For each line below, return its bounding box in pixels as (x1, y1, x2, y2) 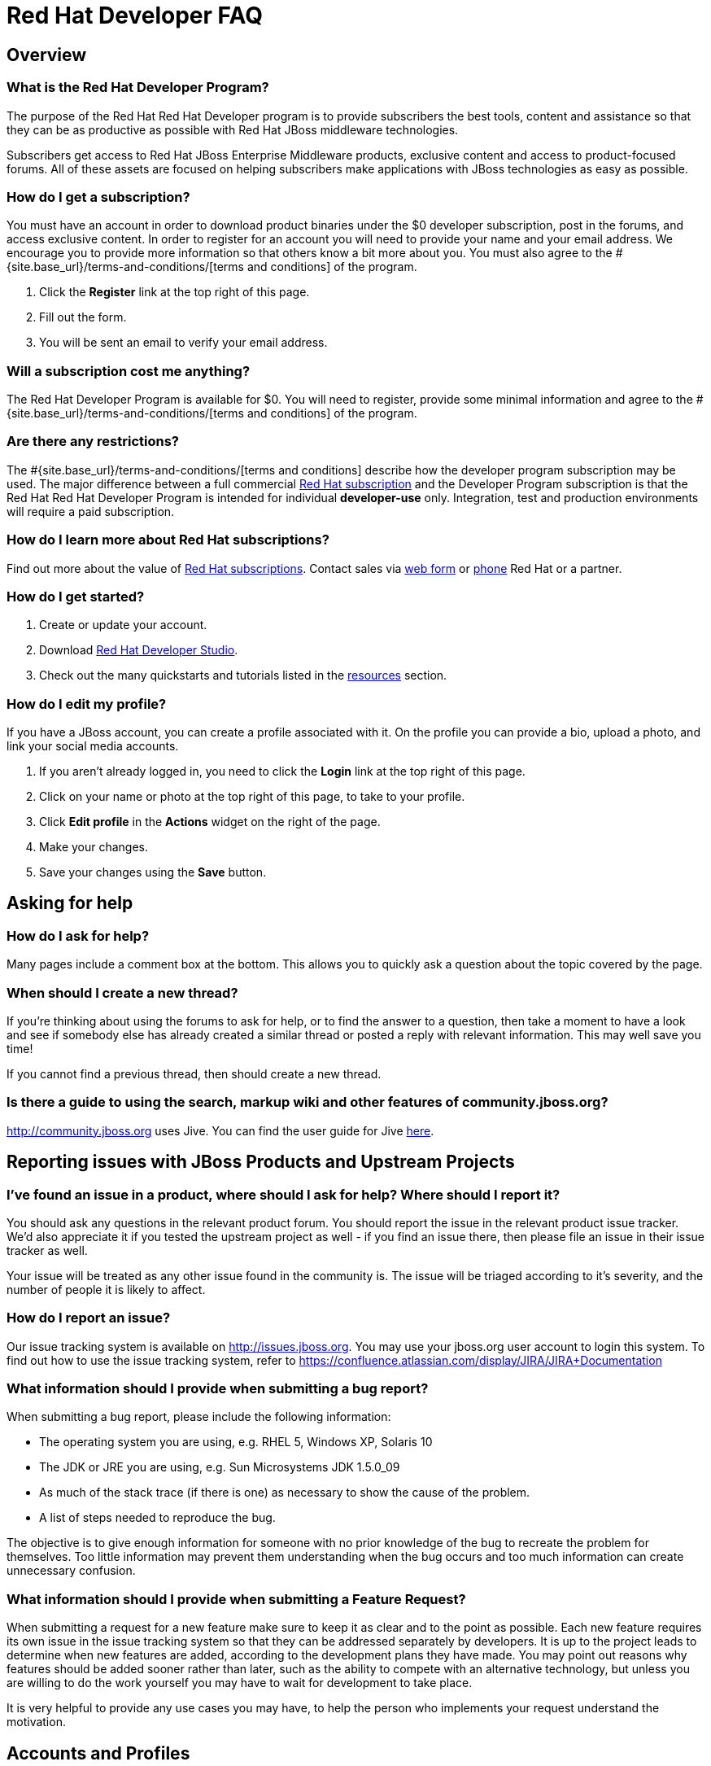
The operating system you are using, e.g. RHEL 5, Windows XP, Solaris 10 (39, 1435, 433, 1449)
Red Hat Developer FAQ (7, 2, 263, 29)
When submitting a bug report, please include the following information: (7, 1410, 391, 1424)
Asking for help (7, 893, 133, 914)
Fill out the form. (39, 310, 127, 325)
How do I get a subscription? (7, 188, 190, 205)
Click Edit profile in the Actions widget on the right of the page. (39, 815, 381, 829)
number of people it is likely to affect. (7, 1282, 206, 1296)
